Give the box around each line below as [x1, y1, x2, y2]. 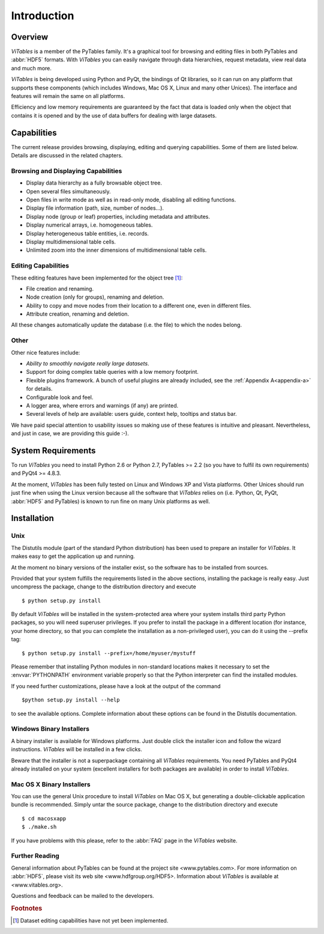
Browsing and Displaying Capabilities [11, 166, 122, 175]
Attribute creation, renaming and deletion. [26, 310, 129, 318]
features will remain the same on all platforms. [11, 93, 125, 100]
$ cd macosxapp [22, 815, 67, 822]
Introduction [11, 9, 74, 22]
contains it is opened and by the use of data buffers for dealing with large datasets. [11, 112, 217, 119]
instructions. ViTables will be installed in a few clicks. [11, 746, 142, 753]
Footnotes [11, 904, 43, 912]
